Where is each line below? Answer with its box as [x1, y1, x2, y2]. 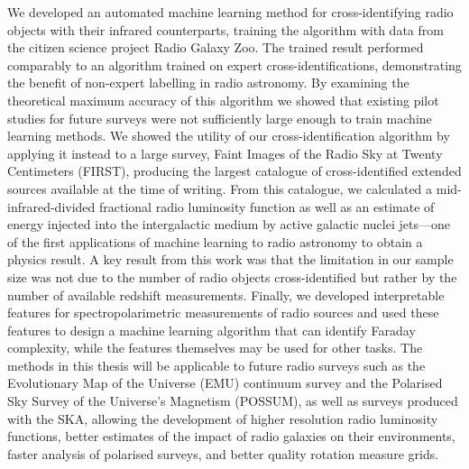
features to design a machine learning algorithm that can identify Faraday [7, 320, 416, 339]
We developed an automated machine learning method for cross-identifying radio [7, 3, 454, 21]
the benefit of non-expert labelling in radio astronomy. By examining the [7, 73, 409, 92]
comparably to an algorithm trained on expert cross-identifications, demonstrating [7, 55, 462, 74]
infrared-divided [7, 197, 96, 216]
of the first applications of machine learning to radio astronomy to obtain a [7, 232, 423, 251]
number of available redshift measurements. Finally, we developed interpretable [7, 285, 445, 304]
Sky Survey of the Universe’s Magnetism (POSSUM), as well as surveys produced [7, 391, 458, 410]
